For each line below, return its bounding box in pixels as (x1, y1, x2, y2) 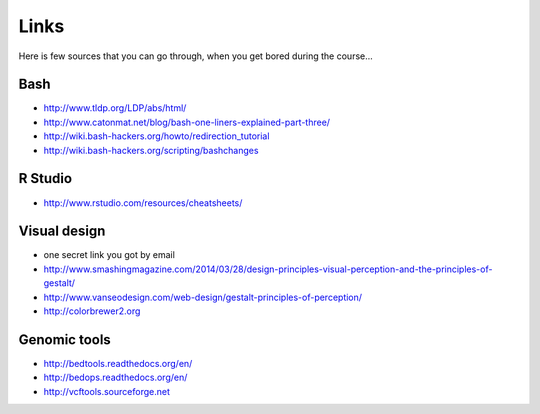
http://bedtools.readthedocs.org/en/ (43, 357, 193, 369)
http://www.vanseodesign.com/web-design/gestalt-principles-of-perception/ (43, 291, 363, 303)
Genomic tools (18, 331, 112, 348)
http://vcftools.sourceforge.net (43, 385, 170, 397)
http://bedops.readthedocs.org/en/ (43, 371, 188, 384)
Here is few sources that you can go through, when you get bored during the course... (18, 50, 374, 62)
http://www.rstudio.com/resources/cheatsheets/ (43, 196, 243, 209)
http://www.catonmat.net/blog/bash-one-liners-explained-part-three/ (43, 116, 330, 128)
